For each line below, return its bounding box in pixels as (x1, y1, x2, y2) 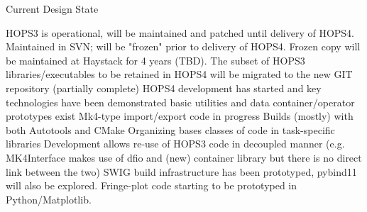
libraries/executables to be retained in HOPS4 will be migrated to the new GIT (6, 67, 353, 82)
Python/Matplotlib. (6, 191, 92, 206)
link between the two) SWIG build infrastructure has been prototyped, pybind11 (6, 164, 357, 179)
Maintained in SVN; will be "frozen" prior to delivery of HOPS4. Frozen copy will (6, 39, 361, 54)
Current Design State (6, 1, 99, 16)
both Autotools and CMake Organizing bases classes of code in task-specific (6, 122, 335, 137)
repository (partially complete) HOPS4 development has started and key (6, 80, 322, 95)
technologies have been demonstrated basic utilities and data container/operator (6, 94, 355, 109)
